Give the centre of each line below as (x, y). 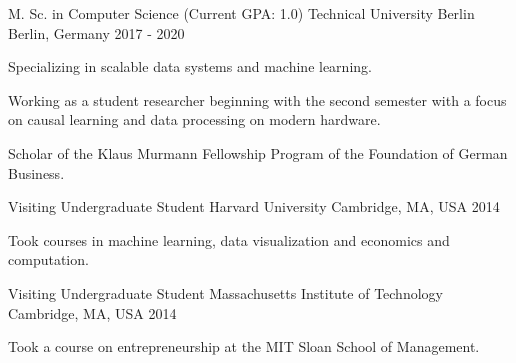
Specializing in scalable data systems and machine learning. (190, 66)
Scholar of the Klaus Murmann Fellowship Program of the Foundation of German (258, 152)
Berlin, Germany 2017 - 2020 (96, 32)
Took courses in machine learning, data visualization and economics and (229, 239)
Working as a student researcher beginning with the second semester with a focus (257, 99)
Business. (36, 172)
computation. (48, 259)
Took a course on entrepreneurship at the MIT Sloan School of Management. (244, 346)
